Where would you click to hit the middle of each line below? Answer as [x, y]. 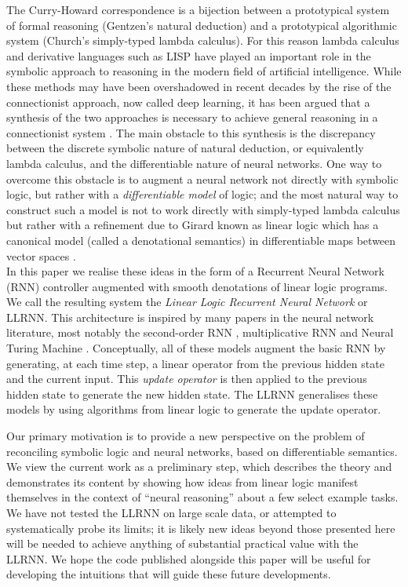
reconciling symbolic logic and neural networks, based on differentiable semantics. [202, 451]
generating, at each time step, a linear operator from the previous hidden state [195, 363]
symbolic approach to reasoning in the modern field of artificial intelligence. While [204, 71]
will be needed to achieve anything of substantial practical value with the [182, 543]
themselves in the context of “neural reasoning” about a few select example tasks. [202, 497]
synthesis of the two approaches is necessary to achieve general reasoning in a [192, 117]
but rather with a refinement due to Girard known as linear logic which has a [193, 225]
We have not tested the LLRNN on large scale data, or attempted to [171, 512]
